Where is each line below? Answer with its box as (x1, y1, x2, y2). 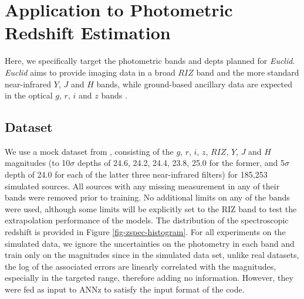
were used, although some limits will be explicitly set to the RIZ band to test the (5, 202, 297, 215)
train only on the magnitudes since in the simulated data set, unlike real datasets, (5, 249, 299, 261)
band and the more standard (196, 66, 299, 78)
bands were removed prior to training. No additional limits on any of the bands (5, 191, 290, 203)
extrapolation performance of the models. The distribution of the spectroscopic (5, 214, 289, 226)
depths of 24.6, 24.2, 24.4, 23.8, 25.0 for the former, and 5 (77, 157, 285, 169)
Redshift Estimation (5, 21, 171, 45)
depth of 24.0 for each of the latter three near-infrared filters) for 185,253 (5, 168, 268, 181)
